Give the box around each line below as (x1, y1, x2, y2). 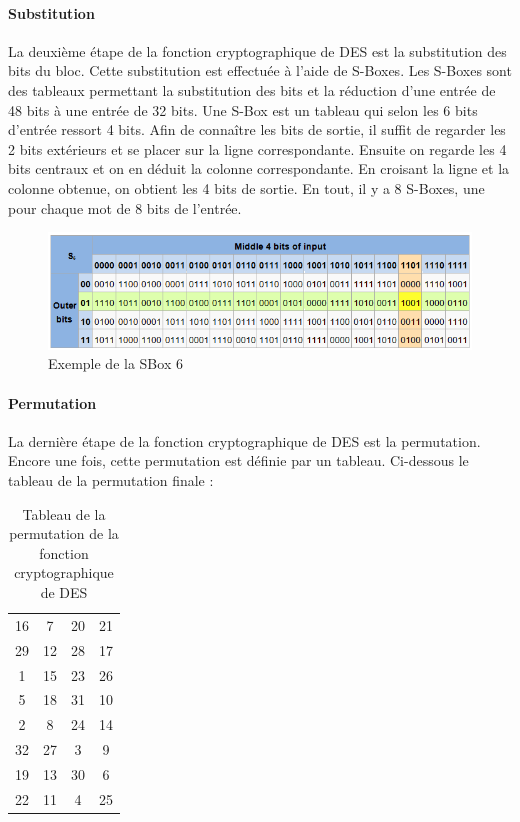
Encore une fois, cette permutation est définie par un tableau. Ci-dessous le (8, 450, 469, 471)
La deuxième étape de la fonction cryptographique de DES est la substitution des (8, 40, 507, 61)
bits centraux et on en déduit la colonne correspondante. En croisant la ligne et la (8, 158, 510, 179)
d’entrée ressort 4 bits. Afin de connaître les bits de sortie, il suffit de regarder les (8, 119, 506, 140)
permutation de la (9, 523, 119, 544)
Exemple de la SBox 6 (48, 353, 183, 374)
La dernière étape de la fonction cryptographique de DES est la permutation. (8, 430, 481, 451)
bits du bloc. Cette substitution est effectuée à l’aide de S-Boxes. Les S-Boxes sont (8, 60, 512, 81)
